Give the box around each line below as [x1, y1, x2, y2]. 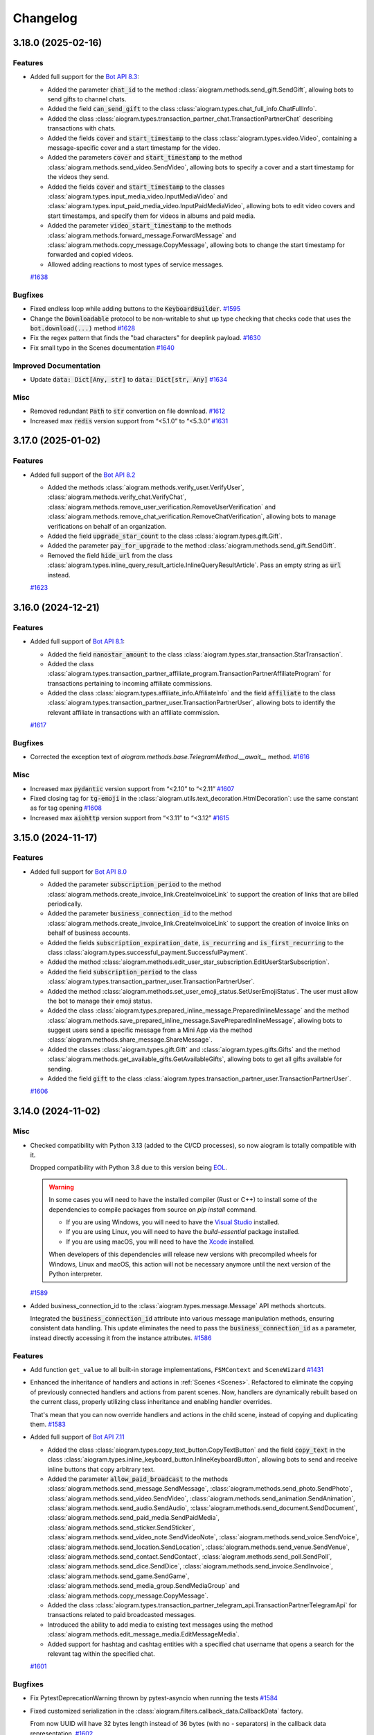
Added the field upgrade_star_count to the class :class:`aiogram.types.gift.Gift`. [47, 532, 283, 540]
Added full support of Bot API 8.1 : [30, 637, 125, 645]
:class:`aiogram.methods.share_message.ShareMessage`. [47, 1035, 213, 1044]
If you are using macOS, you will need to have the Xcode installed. [66, 1237, 256, 1246]
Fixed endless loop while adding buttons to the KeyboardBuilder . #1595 [30, 305, 241, 313]
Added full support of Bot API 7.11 [30, 1433, 125, 1441]
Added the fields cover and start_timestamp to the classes [47, 183, 225, 191]
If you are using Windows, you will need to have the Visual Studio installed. [66, 1218, 280, 1226]
